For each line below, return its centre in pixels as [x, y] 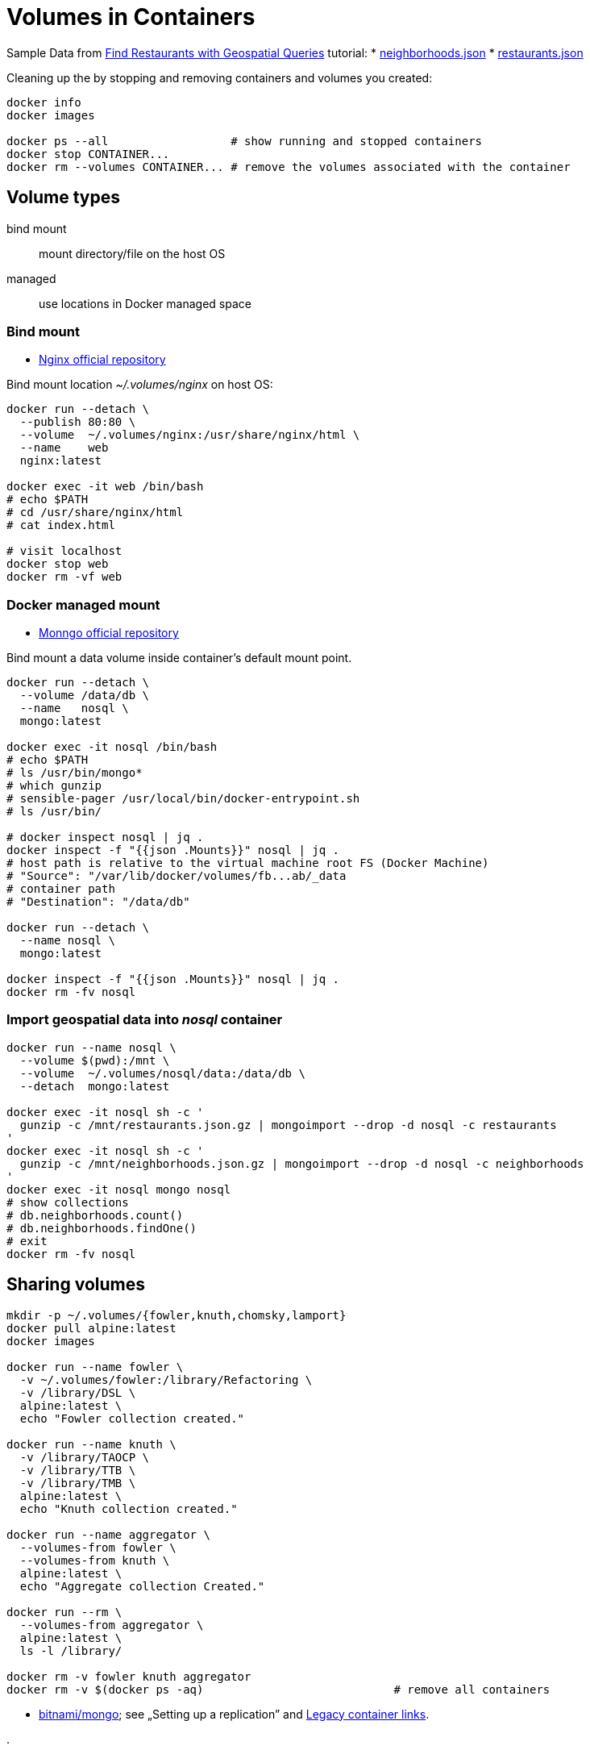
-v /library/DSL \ [78, 1392]
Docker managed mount [83, 604]
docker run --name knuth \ [91, 1444]
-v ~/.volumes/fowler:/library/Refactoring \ [166, 1379]
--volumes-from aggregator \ [112, 1625]
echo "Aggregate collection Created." [142, 1586]
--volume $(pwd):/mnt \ [95, 1060]
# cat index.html [61, 525]
